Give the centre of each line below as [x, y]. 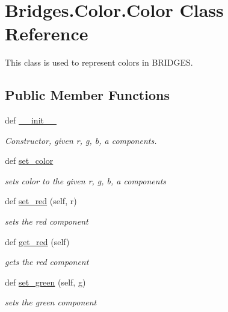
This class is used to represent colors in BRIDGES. [99, 62]
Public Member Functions [87, 95]
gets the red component [47, 262]
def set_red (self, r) [41, 201]
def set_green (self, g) [45, 282]
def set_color [29, 161]
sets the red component [47, 221]
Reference [47, 33]
